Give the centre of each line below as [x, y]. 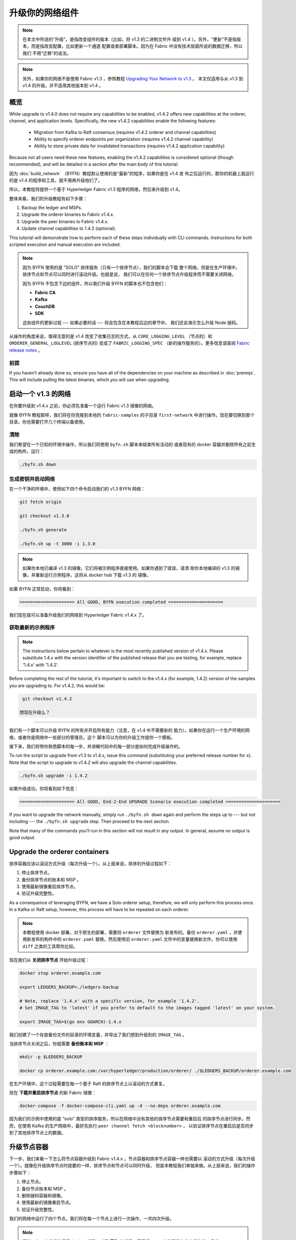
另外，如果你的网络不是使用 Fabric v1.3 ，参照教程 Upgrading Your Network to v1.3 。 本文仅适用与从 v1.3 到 [133, 78]
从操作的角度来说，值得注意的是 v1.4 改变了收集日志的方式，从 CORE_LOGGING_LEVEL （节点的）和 [111, 336]
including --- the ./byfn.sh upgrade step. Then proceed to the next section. [90, 821]
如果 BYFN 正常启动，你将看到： [42, 589]
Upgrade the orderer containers [59, 851]
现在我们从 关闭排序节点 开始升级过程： [49, 960]
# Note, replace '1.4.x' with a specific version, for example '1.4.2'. [110, 1001]
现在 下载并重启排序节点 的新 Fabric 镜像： [53, 1093]
